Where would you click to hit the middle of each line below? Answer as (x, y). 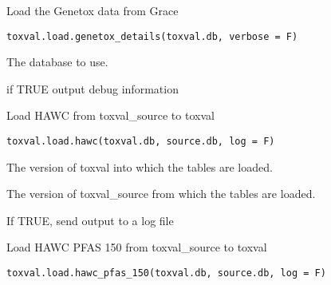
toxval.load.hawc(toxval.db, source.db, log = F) (141, 142)
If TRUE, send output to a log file (90, 220)
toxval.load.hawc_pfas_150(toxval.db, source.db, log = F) (166, 273)
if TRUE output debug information (93, 88)
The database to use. (57, 62)
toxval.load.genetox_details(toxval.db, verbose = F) (152, 36)
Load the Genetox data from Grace (93, 10)
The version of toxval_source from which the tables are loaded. (161, 194)
